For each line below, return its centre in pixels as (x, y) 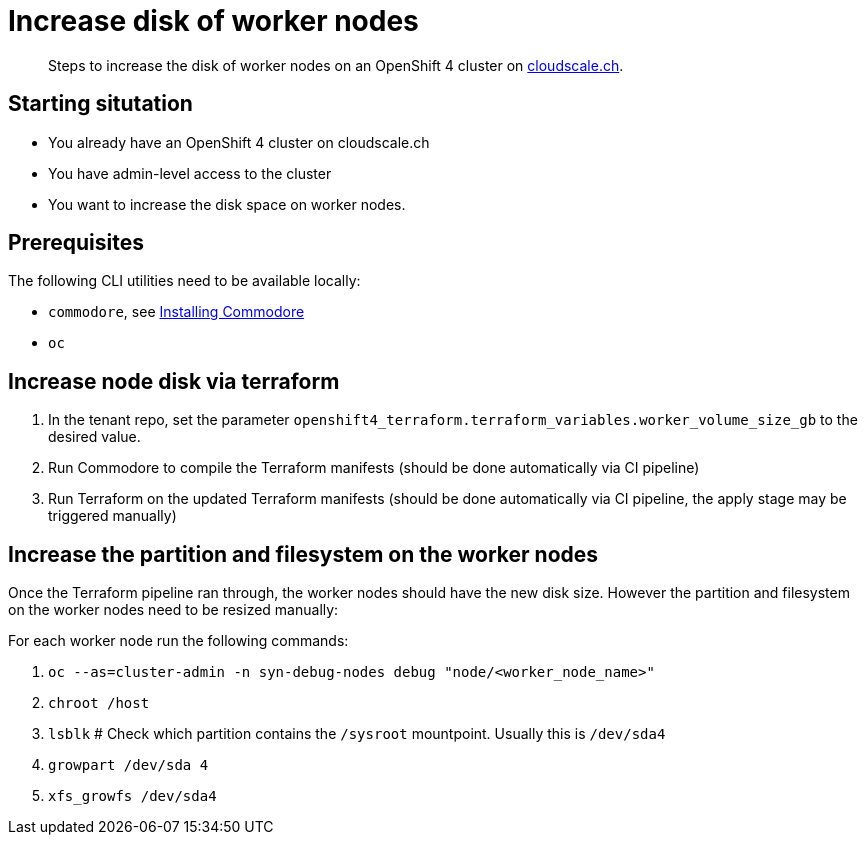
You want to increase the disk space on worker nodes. (227, 204)
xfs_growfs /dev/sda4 (132, 796)
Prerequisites (76, 243)
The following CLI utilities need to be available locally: (184, 281)
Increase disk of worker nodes (213, 21)
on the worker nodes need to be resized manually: (173, 610)
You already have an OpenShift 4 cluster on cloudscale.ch (239, 142)
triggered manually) (112, 516)
